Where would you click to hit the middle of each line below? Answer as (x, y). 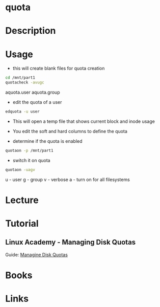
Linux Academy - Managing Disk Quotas (71, 242)
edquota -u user (22, 112)
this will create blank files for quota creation (59, 69)
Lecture (22, 200)
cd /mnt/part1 (20, 78)
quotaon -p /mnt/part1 (29, 150)
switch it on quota (31, 160)
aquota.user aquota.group (33, 92)
